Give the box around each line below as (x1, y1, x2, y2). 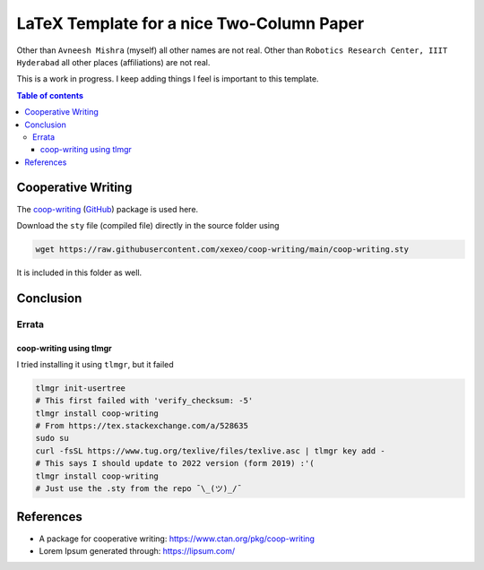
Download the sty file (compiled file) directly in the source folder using (16, 220, 280, 230)
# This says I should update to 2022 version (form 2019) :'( (35, 458, 315, 469)
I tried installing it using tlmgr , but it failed (16, 358, 174, 369)
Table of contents (16, 90, 84, 100)
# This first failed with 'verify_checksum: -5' (35, 395, 254, 406)
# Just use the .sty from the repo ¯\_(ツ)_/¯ (35, 484, 242, 494)
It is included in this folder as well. (16, 267, 143, 278)
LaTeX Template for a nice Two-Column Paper (16, 13, 365, 33)
